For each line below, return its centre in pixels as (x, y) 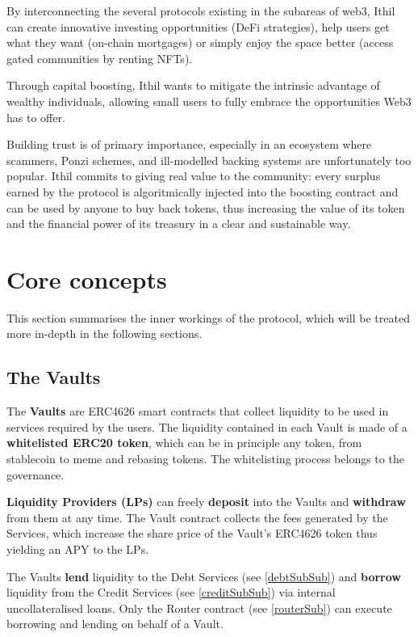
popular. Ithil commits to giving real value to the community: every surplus (194, 176)
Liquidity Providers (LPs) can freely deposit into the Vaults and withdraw (206, 502)
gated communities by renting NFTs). (100, 58)
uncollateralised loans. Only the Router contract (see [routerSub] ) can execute (199, 607)
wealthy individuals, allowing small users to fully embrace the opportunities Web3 (209, 101)
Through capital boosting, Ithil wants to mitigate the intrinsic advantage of (193, 85)
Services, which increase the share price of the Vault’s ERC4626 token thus (192, 533)
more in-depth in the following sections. (104, 333)
